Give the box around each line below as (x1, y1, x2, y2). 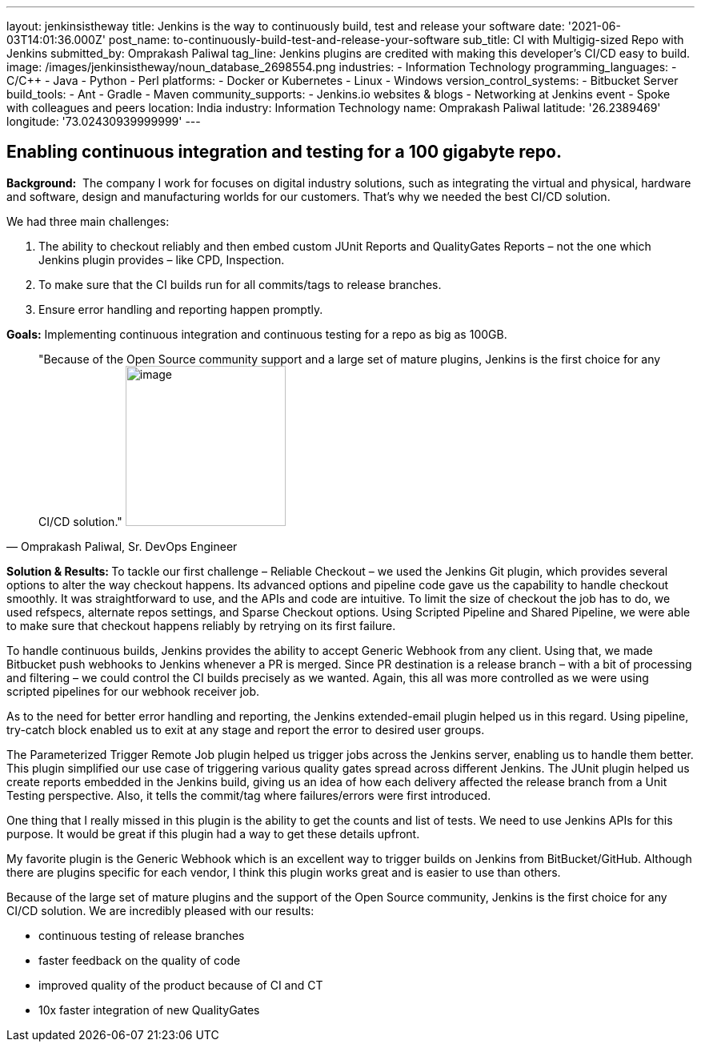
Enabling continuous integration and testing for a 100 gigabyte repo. (6, 142, 562, 163)
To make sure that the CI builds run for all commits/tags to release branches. (38, 277, 442, 291)
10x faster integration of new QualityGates (38, 1002, 260, 1017)
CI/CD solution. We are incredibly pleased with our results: (6, 903, 314, 918)
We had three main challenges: (6, 214, 170, 228)
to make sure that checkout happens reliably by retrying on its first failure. (6, 618, 396, 632)
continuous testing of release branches (38, 928, 245, 942)
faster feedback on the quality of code (38, 953, 241, 967)
